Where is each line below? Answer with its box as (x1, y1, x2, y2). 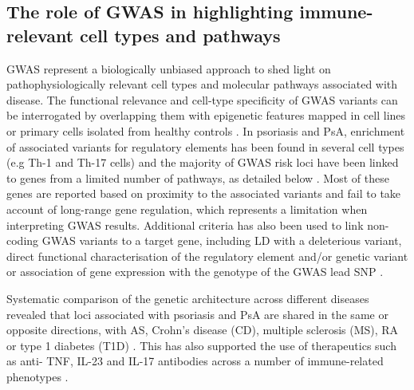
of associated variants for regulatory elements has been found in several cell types (6, 138, 404, 155)
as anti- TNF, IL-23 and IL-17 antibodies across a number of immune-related (6, 353, 384, 369)
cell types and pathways (80, 22, 281, 47)
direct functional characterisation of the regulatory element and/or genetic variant (6, 247, 408, 264)
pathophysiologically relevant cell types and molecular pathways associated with (6, 76, 398, 93)
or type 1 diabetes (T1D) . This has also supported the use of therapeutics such (6, 337, 396, 353)
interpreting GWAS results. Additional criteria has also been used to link (6, 216, 364, 233)
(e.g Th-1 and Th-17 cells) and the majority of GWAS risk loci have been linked (6, 154, 399, 171)
